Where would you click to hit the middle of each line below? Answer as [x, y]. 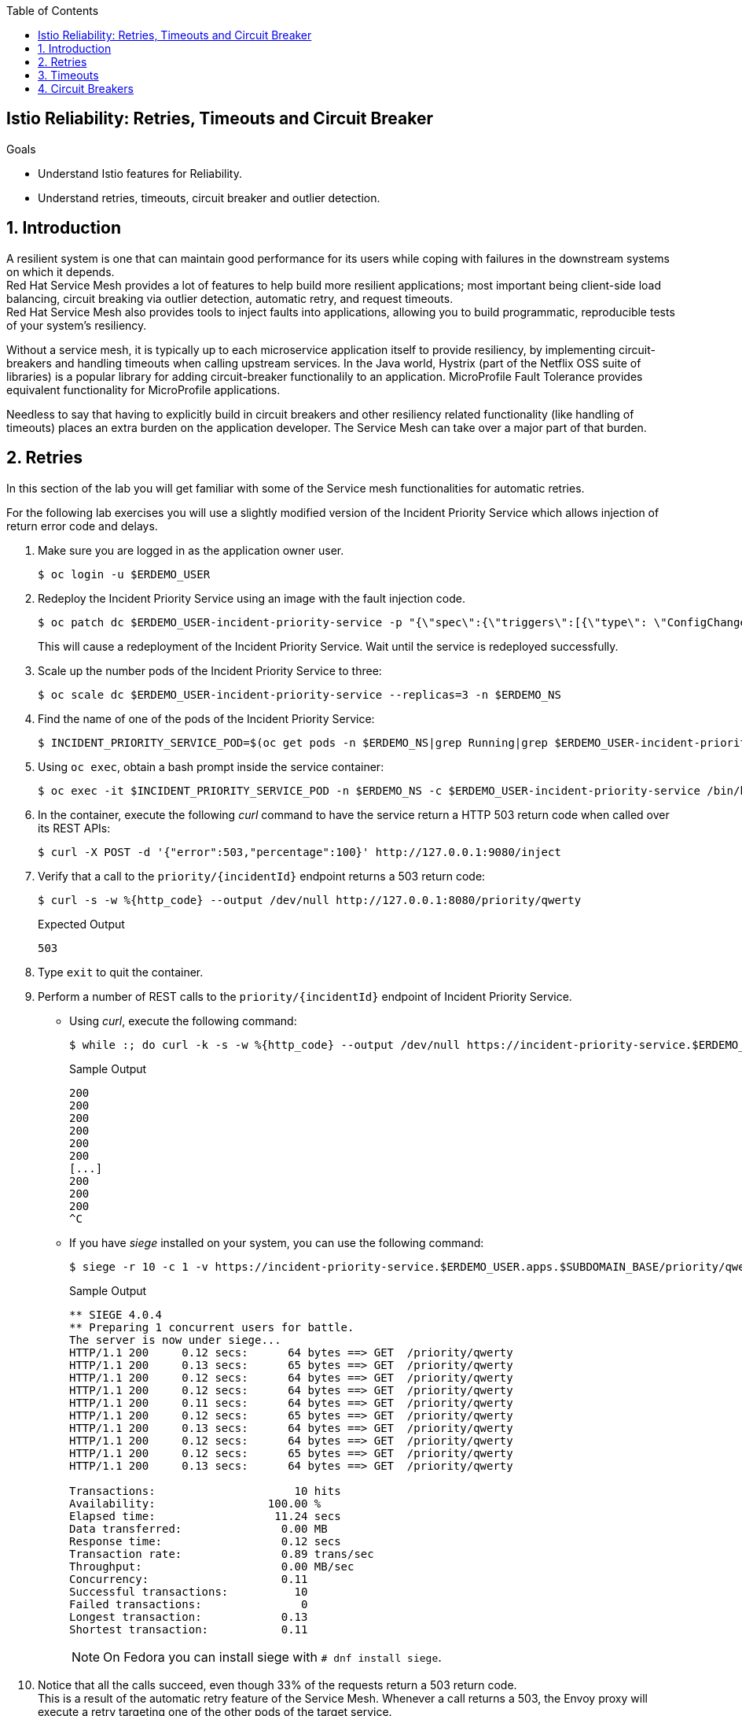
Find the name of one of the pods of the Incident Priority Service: [206, 718]
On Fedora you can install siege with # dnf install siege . [272, 1657]
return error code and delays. [82, 526]
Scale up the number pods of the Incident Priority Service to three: [210, 670]
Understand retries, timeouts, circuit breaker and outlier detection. [209, 197]
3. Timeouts [68, 75]
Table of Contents [53, 11]
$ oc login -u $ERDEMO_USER [124, 574]
